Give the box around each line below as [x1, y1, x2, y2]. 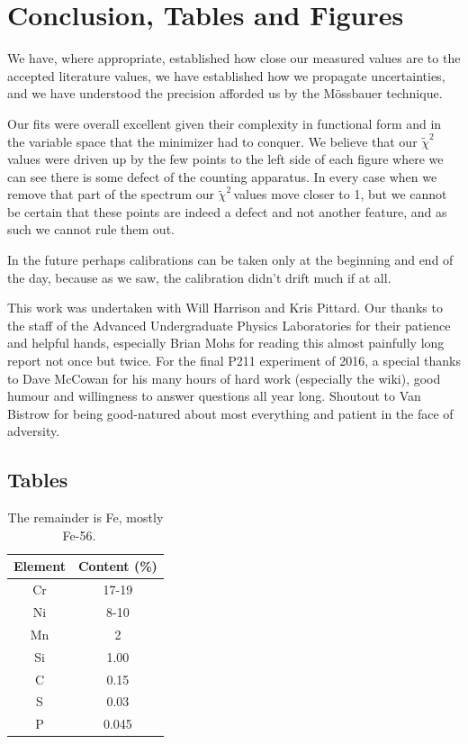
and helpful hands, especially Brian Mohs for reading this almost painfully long [7, 333, 445, 352]
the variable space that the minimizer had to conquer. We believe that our [7, 132, 418, 150]
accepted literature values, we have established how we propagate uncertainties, [7, 66, 445, 85]
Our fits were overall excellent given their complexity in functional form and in [7, 113, 442, 132]
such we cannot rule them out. [7, 220, 175, 239]
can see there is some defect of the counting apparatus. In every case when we [7, 167, 437, 186]
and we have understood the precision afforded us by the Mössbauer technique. [7, 84, 443, 103]
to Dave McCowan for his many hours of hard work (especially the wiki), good [7, 368, 441, 387]
